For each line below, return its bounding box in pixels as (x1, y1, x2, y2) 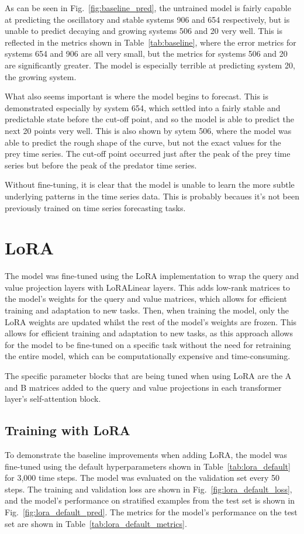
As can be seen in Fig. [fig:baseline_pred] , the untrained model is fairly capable (5, 2, 291, 13)
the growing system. (5, 70, 77, 82)
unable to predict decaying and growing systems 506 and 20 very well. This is (5, 25, 282, 37)
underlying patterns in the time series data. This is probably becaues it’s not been (5, 190, 299, 202)
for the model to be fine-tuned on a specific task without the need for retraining (5, 338, 291, 350)
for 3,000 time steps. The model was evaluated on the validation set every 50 (5, 471, 280, 484)
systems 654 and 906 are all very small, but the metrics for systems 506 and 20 (5, 47, 288, 60)
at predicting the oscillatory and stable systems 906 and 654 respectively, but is (5, 13, 290, 25)
